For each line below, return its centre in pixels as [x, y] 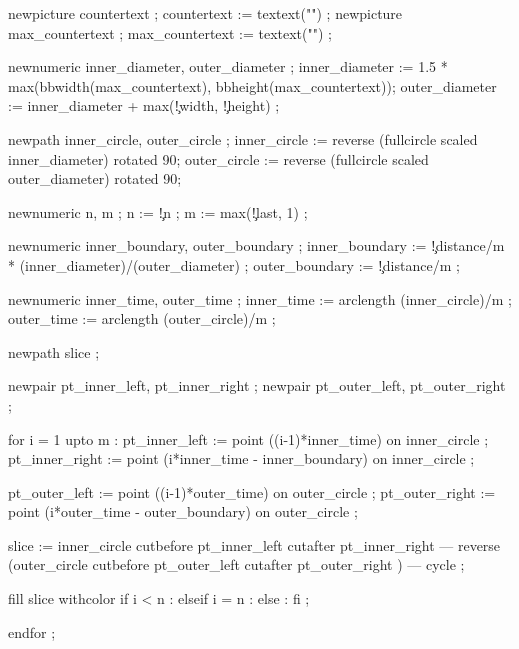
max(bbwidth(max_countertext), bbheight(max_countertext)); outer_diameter [252, 85]
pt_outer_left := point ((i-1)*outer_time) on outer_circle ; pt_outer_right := [252, 491]
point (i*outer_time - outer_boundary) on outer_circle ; [183, 511]
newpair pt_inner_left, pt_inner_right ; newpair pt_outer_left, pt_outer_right [257, 385]
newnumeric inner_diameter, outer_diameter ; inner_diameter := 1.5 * [228, 66]
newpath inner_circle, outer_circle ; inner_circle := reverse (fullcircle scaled [243, 138]
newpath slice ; [54, 351]
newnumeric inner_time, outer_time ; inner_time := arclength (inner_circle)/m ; [260, 298]
